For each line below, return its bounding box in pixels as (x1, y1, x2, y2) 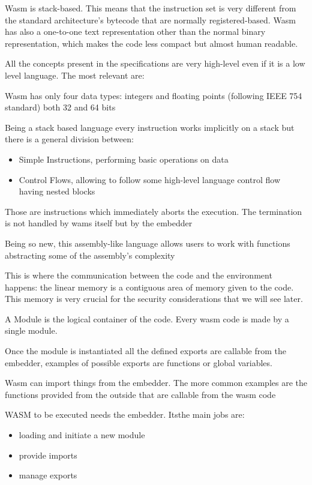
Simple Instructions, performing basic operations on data (19, 152, 229, 165)
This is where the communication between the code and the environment (5, 269, 272, 282)
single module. (5, 324, 58, 337)
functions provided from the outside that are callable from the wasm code (5, 388, 276, 400)
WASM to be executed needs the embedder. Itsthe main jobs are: (5, 408, 245, 421)
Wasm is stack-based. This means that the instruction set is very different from (5, 2, 296, 14)
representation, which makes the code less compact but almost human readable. (5, 37, 298, 49)
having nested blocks (19, 185, 95, 197)
